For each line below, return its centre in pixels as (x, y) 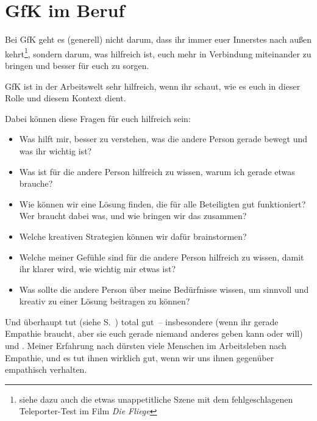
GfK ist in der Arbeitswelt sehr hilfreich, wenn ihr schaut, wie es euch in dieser (153, 86)
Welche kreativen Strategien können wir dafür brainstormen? (133, 236)
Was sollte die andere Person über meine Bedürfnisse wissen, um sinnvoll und (164, 289)
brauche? (36, 183)
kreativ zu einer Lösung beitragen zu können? (105, 301)
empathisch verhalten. (46, 369)
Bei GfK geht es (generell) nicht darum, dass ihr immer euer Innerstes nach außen (158, 39)
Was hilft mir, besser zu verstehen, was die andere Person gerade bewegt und (163, 139)
